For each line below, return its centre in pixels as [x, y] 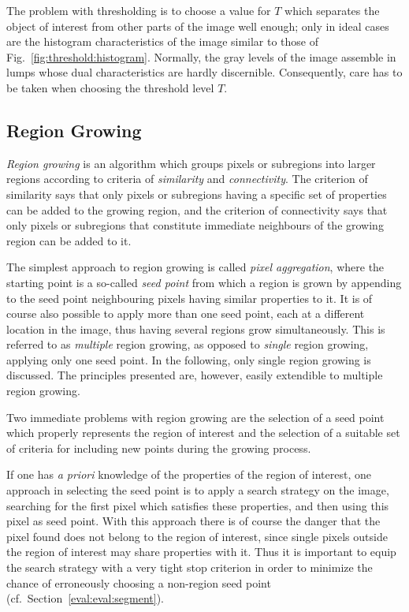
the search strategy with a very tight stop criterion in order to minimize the [190, 567]
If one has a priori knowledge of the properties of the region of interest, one [189, 474]
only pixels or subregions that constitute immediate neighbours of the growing [195, 225]
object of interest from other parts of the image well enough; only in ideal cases [198, 26]
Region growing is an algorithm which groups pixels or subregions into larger [191, 163]
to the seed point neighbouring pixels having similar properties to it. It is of [190, 298]
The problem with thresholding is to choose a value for [139, 10]
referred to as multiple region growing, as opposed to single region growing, [188, 344]
